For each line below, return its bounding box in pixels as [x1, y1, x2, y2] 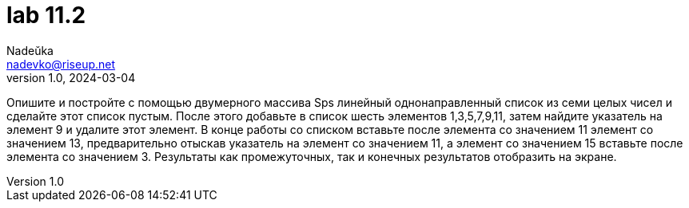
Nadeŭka [6, 43, 54, 57]
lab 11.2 [6, 2, 86, 29]
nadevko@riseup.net [6, 57, 116, 71]
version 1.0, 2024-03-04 [6, 70, 136, 84]
